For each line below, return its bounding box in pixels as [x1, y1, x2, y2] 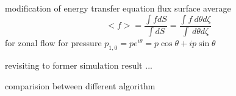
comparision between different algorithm [5, 79, 156, 92]
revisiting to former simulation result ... [5, 59, 152, 72]
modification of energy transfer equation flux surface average [5, 2, 231, 14]
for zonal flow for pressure [5, 36, 102, 49]
